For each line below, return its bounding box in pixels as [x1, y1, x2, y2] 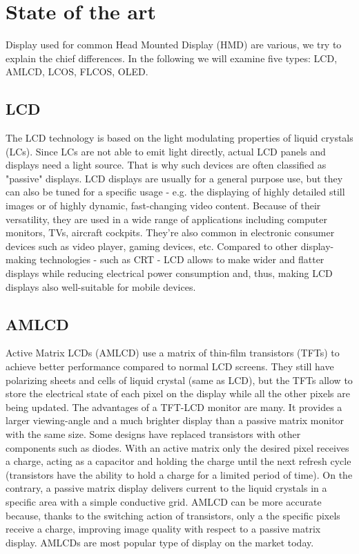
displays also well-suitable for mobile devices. [6, 279, 196, 294]
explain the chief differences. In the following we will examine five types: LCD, [6, 50, 338, 65]
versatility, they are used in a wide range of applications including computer [6, 211, 327, 226]
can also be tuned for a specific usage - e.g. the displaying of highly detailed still [6, 184, 345, 199]
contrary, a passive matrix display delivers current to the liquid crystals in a [6, 481, 327, 495]
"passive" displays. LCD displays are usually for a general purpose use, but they [6, 171, 343, 185]
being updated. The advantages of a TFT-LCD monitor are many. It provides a [6, 399, 342, 414]
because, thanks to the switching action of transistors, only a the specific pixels [6, 508, 340, 522]
